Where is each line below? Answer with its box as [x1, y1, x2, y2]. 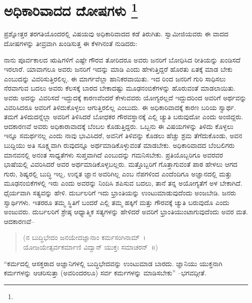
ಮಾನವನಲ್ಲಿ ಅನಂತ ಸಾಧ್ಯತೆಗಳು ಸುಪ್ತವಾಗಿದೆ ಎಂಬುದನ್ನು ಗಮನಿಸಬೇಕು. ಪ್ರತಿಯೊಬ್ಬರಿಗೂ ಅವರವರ [4, 149, 223, 159]
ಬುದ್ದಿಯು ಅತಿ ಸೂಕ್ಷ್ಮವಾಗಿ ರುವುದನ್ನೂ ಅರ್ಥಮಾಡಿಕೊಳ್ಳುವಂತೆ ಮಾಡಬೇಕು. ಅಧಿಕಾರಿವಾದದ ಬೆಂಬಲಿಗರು [4, 140, 235, 150]
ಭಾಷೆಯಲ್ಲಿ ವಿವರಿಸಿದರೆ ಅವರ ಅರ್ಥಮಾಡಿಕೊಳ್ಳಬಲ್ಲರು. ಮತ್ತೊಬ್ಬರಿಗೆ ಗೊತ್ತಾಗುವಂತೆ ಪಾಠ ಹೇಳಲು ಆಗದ [4, 159, 237, 169]
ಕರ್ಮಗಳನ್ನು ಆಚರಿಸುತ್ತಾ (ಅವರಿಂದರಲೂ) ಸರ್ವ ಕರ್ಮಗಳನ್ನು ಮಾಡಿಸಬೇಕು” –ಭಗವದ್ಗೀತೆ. [4, 268, 206, 278]
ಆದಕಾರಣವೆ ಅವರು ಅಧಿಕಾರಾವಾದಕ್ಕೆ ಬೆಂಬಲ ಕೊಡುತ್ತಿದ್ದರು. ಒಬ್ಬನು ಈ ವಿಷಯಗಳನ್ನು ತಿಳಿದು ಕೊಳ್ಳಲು [4, 121, 234, 131]
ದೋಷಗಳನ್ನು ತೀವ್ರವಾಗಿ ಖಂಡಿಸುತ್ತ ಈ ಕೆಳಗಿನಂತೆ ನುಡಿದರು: [4, 38, 138, 48]
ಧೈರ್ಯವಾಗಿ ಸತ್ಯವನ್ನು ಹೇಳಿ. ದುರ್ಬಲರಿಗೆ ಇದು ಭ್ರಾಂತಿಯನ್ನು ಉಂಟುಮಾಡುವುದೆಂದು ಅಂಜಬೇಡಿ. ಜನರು [4, 187, 236, 197]
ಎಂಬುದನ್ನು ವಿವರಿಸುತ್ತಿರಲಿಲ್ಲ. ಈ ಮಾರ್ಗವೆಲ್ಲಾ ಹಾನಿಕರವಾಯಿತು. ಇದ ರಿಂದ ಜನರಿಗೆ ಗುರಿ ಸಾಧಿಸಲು [4, 73, 226, 83]
